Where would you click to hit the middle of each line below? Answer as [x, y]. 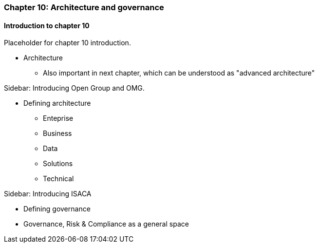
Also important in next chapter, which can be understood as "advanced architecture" [179, 73]
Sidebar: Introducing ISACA [48, 194]
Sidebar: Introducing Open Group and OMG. [74, 88]
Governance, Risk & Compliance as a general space [106, 224]
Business [57, 133]
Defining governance [57, 209]
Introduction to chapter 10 [47, 25]
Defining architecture [57, 103]
